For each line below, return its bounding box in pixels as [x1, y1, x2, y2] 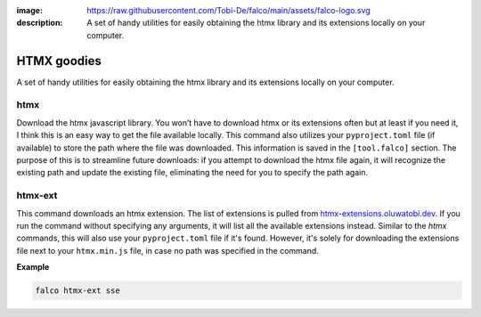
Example [16, 262, 50, 272]
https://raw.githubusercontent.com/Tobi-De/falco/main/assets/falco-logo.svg [86, 5, 371, 15]
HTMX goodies [16, 53, 102, 69]
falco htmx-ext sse [35, 286, 120, 296]
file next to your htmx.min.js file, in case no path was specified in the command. [16, 245, 320, 256]
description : [16, 18, 63, 28]
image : [16, 5, 44, 15]
